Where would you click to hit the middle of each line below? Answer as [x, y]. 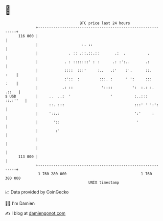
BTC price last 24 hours [105, 23]
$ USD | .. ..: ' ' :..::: [76, 96]
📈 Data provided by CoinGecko [37, 192]
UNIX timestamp [104, 182]
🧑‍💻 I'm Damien [20, 203]
